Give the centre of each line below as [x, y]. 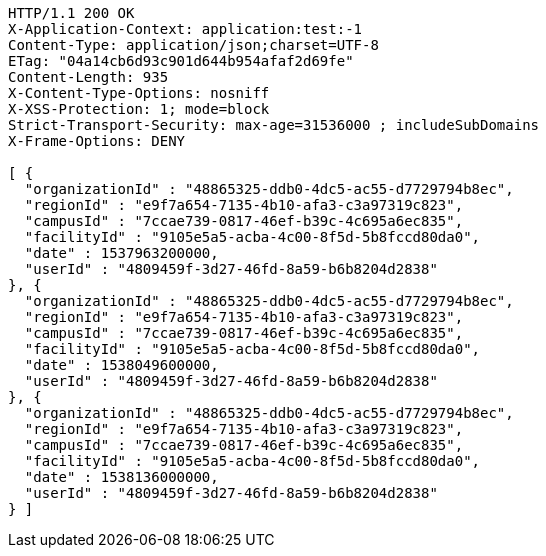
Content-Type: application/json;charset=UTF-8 [193, 45]
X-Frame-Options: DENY [97, 141]
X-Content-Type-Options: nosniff [139, 93]
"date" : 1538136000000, [121, 477]
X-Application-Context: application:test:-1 [185, 29]
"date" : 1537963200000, [121, 253]
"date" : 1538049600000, [121, 365]
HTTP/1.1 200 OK [71, 13]
